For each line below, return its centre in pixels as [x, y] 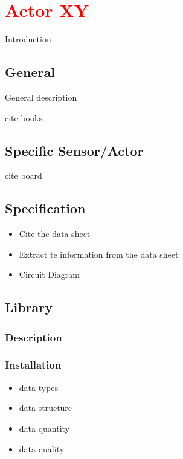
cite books [24, 117]
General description [41, 97]
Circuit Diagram [50, 274]
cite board [24, 176]
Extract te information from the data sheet [99, 254]
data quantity [44, 428]
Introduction [28, 39]
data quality [42, 448]
